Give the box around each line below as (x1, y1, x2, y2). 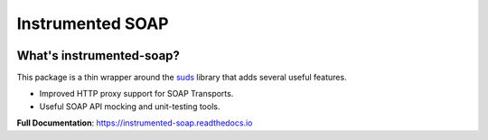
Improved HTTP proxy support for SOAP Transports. (39, 89, 234, 99)
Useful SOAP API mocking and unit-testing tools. (39, 100, 221, 112)
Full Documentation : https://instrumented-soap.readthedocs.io (16, 117, 253, 128)
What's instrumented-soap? (16, 48, 181, 63)
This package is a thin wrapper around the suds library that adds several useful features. (16, 72, 347, 83)
